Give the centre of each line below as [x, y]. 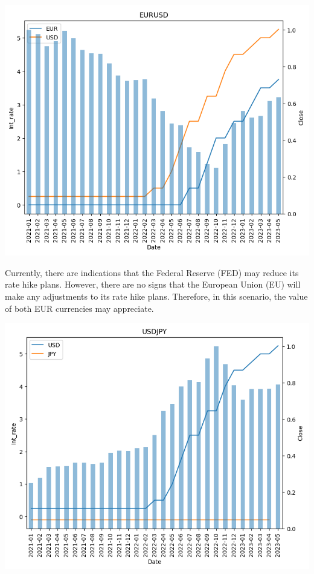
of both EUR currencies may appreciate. [79, 308]
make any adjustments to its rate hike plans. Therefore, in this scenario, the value [156, 296]
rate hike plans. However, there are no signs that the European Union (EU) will [153, 284]
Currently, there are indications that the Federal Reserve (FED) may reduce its [152, 272]
